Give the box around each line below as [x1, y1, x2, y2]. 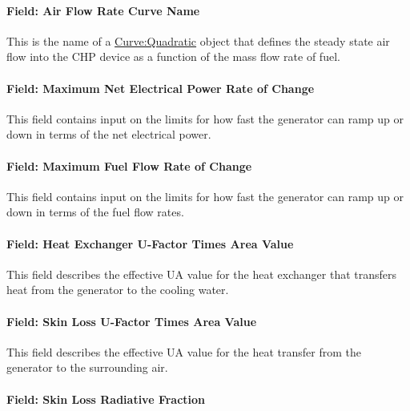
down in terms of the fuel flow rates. [6, 203, 184, 220]
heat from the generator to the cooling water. [6, 281, 229, 298]
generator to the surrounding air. [6, 359, 168, 376]
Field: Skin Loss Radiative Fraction [6, 390, 206, 407]
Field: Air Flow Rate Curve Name [6, 2, 200, 18]
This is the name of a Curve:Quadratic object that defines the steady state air [6, 32, 390, 49]
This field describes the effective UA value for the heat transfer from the [6, 343, 362, 360]
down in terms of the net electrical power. [6, 126, 211, 143]
